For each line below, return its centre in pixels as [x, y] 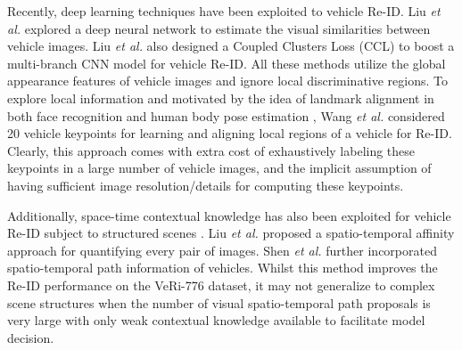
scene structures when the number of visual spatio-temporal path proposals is [219, 302]
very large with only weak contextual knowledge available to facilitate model [216, 320]
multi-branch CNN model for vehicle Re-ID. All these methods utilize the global [227, 63]
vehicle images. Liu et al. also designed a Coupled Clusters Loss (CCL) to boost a [231, 46]
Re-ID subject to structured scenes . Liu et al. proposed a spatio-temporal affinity [231, 233]
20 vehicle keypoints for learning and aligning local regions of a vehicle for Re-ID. [230, 133]
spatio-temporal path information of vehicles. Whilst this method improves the [223, 268]
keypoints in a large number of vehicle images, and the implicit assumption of [219, 168]
